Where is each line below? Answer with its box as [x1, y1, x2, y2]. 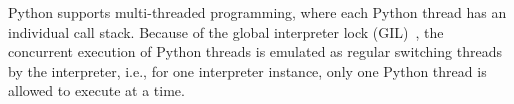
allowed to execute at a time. [8, 80, 185, 101]
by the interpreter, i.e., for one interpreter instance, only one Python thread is [8, 60, 487, 81]
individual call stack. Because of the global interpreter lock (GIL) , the [8, 21, 444, 42]
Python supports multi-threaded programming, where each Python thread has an [8, 2, 507, 22]
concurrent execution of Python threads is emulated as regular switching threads [8, 41, 502, 62]
